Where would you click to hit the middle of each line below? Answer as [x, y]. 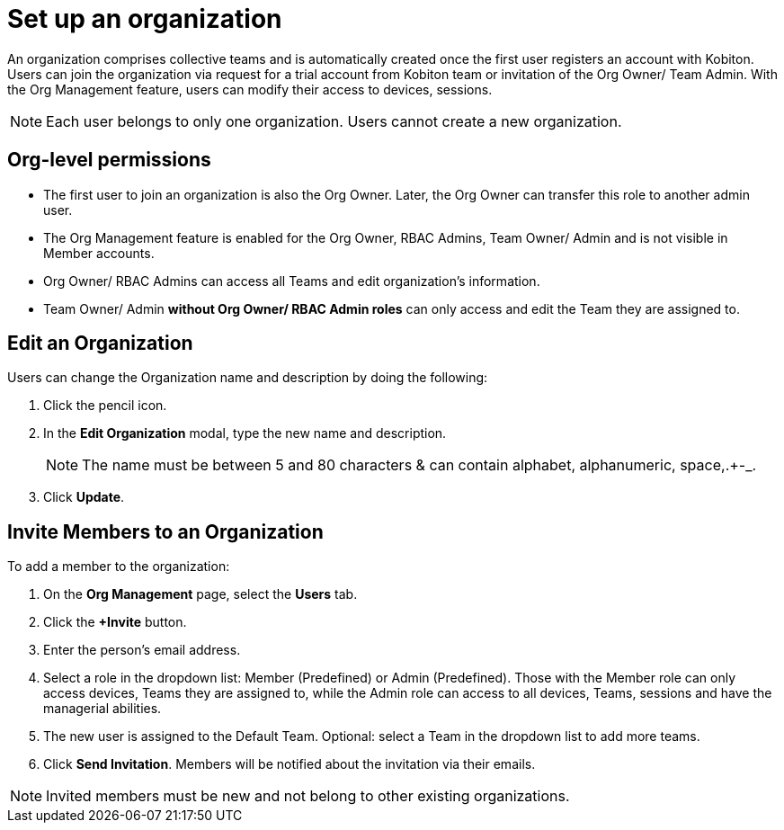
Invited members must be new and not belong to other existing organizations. [308, 796]
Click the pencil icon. [105, 406]
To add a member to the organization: [119, 567]
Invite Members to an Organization [165, 531]
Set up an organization [145, 19]
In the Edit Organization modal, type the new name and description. [245, 433]
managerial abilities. [102, 709]
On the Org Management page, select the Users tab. [200, 594]
